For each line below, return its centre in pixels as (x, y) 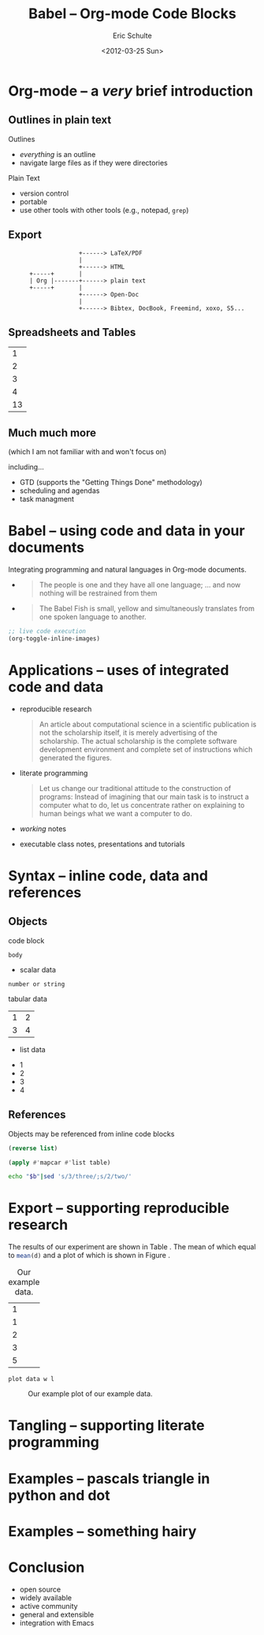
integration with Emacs (57, 1622)
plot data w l (32, 1379)
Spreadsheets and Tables (72, 332)
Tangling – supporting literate (106, 1426)
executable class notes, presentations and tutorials (102, 844)
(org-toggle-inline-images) (54, 639)
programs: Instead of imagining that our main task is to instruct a (144, 797)
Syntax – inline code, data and (108, 875)
